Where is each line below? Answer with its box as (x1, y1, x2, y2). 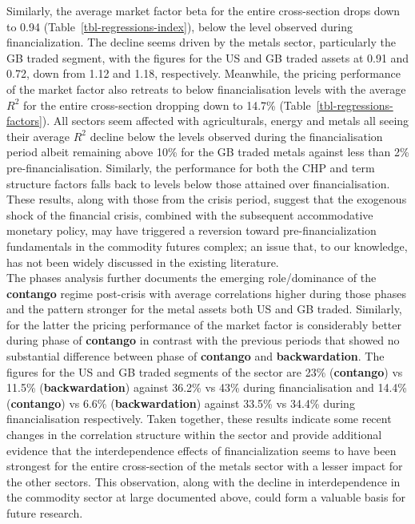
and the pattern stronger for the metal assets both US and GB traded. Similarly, (6, 300, 402, 317)
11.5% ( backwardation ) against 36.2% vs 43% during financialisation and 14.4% (6, 379, 408, 396)
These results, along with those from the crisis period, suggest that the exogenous (6, 191, 407, 208)
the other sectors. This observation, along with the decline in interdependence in (6, 473, 401, 490)
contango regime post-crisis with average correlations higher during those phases (6, 284, 406, 301)
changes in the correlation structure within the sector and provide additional (6, 426, 382, 443)
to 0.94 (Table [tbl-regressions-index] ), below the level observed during (6, 18, 353, 34)
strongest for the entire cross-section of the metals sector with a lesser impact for (6, 457, 403, 474)
